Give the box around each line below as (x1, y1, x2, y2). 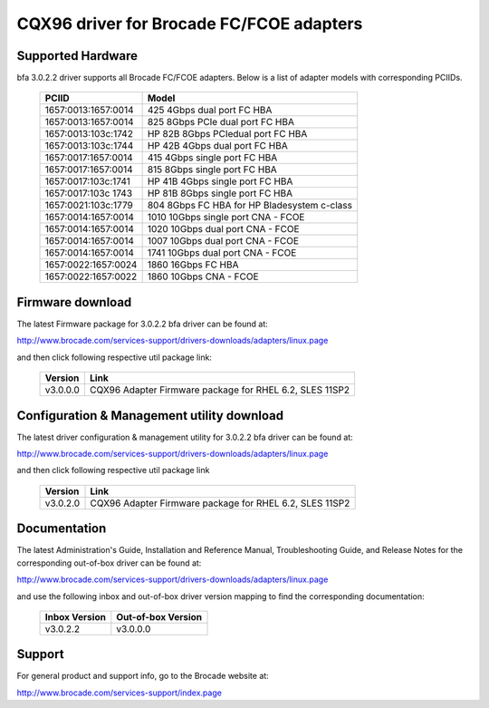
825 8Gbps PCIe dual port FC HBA (147, 116, 294, 129)
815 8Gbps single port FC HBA (147, 163, 278, 176)
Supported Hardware (16, 48, 139, 63)
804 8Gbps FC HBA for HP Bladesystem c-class (147, 199, 353, 212)
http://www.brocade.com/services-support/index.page (16, 687, 222, 698)
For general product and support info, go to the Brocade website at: (16, 671, 269, 682)
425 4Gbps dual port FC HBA (147, 104, 273, 117)
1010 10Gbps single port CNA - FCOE (147, 211, 305, 224)
